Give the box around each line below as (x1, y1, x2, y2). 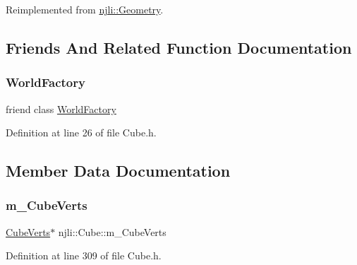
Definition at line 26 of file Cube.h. (6, 125, 157, 140)
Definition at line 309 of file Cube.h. (6, 248, 162, 263)
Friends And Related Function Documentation (6, 36, 352, 58)
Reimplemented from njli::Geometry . (6, 2, 164, 16)
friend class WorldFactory (6, 101, 116, 116)
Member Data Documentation (6, 160, 231, 182)
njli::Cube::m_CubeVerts (58, 224, 167, 239)
